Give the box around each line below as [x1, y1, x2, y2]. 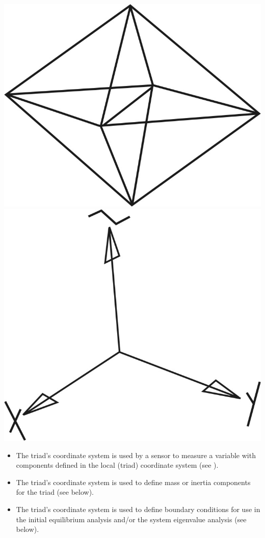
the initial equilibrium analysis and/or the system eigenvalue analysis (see [16, 514, 247, 524]
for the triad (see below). [16, 487, 94, 497]
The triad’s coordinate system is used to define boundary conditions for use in [16, 504, 260, 515]
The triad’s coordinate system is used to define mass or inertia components [16, 476, 251, 487]
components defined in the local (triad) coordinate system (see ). [16, 460, 219, 470]
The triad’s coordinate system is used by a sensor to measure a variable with [16, 449, 256, 460]
